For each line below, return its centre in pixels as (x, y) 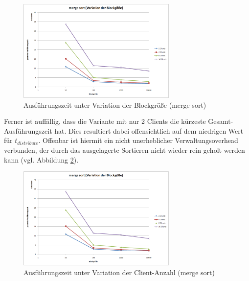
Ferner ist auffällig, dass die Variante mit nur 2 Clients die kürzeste (105, 121)
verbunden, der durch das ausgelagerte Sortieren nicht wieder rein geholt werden (124, 150)
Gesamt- (221, 121)
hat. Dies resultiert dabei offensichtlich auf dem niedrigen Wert (149, 130)
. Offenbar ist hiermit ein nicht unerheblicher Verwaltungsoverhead (138, 140)
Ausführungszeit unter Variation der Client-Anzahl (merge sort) (119, 272)
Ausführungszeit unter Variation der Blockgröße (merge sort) (115, 105)
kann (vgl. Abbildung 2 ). (41, 159)
